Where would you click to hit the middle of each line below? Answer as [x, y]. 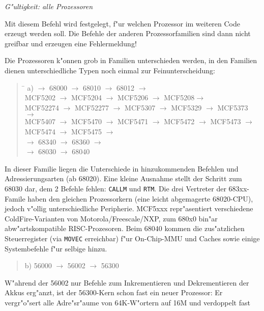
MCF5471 [133, 121]
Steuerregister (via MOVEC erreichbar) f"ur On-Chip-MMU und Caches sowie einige [132, 238]
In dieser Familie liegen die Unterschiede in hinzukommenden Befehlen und [122, 168]
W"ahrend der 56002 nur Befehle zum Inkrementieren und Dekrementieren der [127, 282]
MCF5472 [179, 121]
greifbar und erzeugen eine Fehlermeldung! [71, 43]
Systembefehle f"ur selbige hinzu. [56, 248]
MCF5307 [140, 107]
